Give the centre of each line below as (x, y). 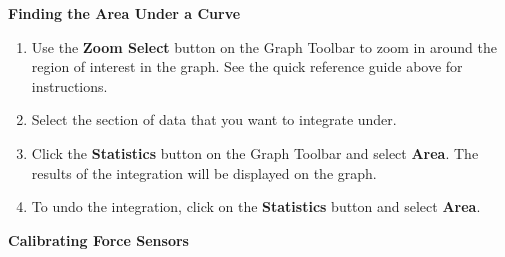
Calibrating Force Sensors (98, 239)
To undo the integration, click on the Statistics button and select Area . (256, 206)
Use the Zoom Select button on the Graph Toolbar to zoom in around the (264, 46)
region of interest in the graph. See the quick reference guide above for (247, 66)
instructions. (69, 85)
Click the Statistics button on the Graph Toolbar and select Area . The (255, 152)
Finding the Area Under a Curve (124, 13)
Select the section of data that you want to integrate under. (214, 119)
